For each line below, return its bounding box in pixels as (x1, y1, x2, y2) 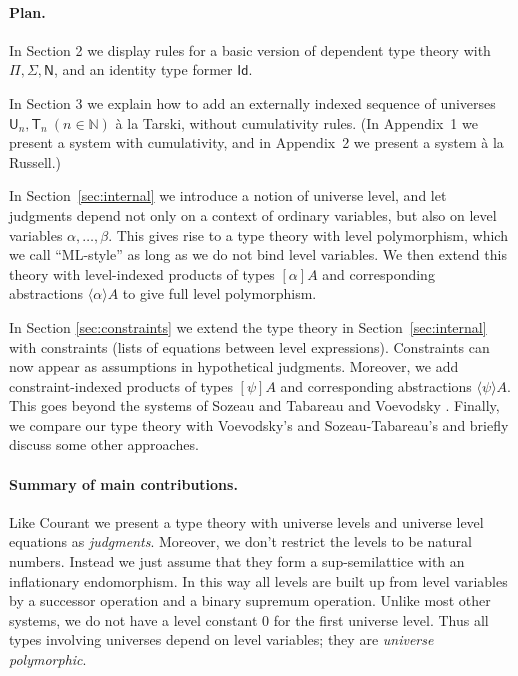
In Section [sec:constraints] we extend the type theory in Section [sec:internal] (9, 316, 487, 337)
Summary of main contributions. (9, 473, 238, 494)
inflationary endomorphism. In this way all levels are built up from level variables (9, 570, 508, 591)
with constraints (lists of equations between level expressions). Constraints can (9, 336, 490, 357)
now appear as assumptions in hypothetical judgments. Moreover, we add (9, 356, 459, 377)
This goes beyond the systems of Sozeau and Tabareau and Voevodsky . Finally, (9, 395, 500, 416)
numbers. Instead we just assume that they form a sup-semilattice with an (9, 551, 465, 572)
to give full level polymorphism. (122, 283, 317, 304)
